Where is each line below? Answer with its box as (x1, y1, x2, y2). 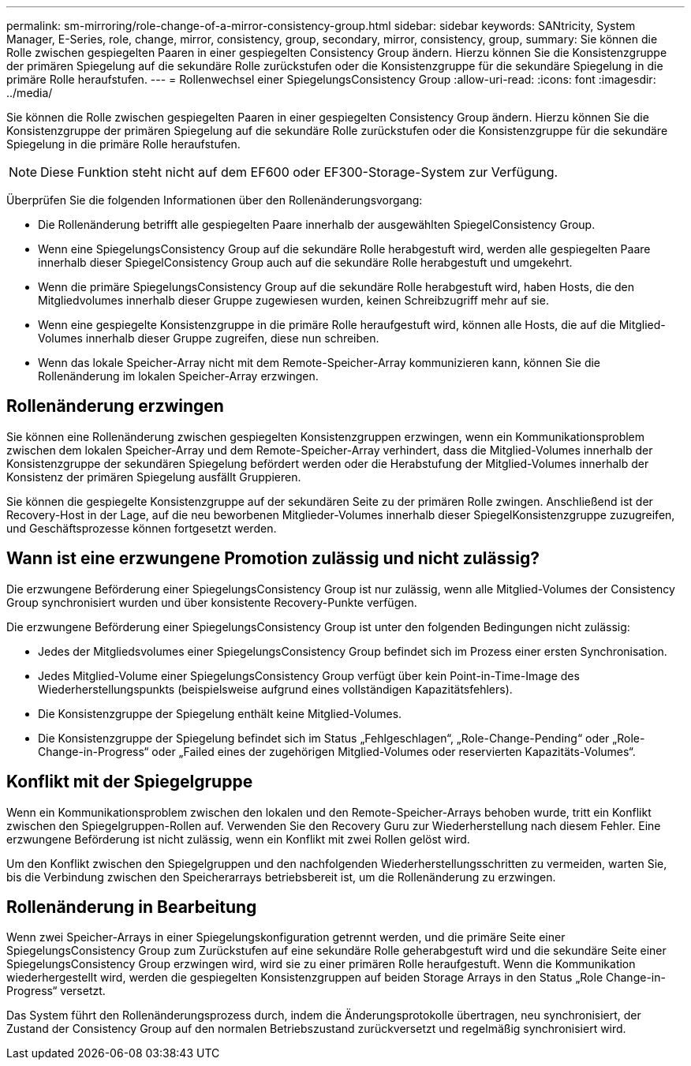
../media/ (6, 86, 53, 99)
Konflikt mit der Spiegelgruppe (6, 772, 253, 792)
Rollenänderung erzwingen (6, 396, 224, 417)
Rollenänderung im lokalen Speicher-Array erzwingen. (38, 369, 319, 383)
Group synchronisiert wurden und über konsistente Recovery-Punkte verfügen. (6, 595, 417, 609)
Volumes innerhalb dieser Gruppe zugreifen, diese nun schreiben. (38, 331, 379, 345)
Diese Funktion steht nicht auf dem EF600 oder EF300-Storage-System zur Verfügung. (40, 164, 558, 180)
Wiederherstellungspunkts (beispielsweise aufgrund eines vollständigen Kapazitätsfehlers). (38, 682, 513, 696)
